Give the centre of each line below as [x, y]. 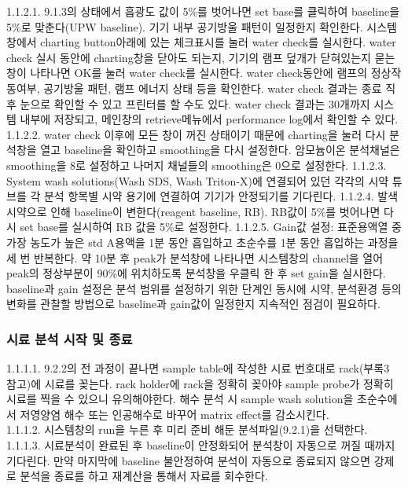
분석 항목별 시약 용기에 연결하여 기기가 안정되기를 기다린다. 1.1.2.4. [209, 196]
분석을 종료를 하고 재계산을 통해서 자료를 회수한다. [144, 476]
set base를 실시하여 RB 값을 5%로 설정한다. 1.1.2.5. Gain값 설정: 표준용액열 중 [211, 227]
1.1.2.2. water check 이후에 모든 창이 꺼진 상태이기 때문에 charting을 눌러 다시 [196, 134]
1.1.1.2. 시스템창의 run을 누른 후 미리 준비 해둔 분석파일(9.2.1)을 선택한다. [187, 429]
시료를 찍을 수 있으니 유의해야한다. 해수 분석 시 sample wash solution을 [180, 399]
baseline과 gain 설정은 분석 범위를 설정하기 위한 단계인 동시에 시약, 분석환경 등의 [204, 288]
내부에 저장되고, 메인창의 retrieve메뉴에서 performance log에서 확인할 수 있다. [209, 119]
